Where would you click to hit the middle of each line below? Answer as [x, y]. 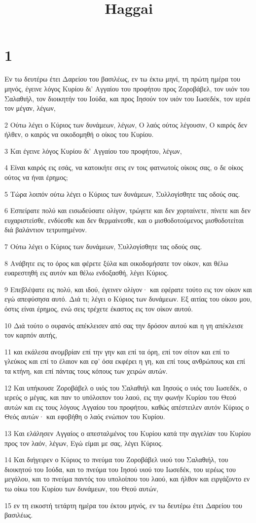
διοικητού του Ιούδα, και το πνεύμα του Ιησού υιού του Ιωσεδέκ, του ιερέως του [120, 469]
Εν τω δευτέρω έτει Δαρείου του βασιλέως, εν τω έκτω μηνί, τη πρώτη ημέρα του [122, 79]
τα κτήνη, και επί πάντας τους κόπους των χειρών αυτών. [86, 370]
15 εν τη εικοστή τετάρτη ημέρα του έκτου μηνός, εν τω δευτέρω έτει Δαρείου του [123, 505]
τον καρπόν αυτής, [31, 335]
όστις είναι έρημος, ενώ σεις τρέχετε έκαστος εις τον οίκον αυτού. [99, 308]
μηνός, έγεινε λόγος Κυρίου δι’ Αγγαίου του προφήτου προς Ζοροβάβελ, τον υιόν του [127, 88]
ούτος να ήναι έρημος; [36, 177]
